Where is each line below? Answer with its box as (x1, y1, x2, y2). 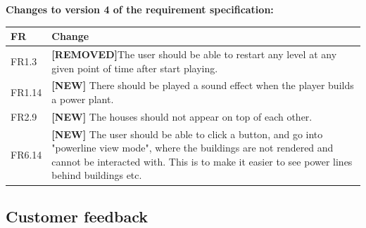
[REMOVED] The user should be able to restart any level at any (51, 46, 337, 61)
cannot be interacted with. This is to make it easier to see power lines (51, 154, 353, 168)
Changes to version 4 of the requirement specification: (6, 2, 274, 16)
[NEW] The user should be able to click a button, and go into (51, 126, 323, 141)
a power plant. (51, 91, 114, 106)
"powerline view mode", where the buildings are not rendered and (51, 140, 334, 155)
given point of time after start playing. (51, 60, 218, 75)
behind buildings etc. (51, 168, 142, 182)
